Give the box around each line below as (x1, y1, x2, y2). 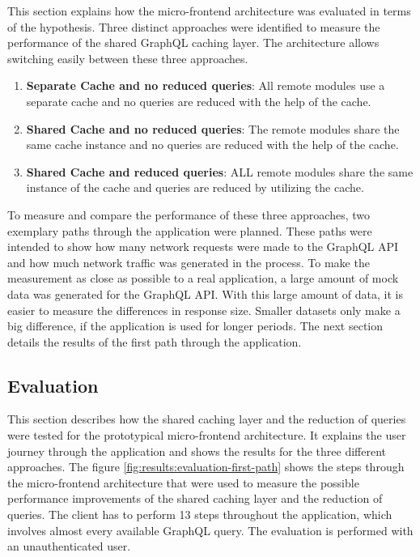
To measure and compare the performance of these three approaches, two (7, 206, 371, 223)
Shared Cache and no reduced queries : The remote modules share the (26, 120, 400, 137)
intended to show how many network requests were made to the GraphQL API (7, 238, 399, 255)
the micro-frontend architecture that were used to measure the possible (7, 474, 359, 491)
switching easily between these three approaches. (7, 49, 248, 66)
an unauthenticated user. (7, 538, 131, 555)
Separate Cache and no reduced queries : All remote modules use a (26, 77, 385, 94)
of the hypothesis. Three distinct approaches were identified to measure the (7, 18, 380, 35)
